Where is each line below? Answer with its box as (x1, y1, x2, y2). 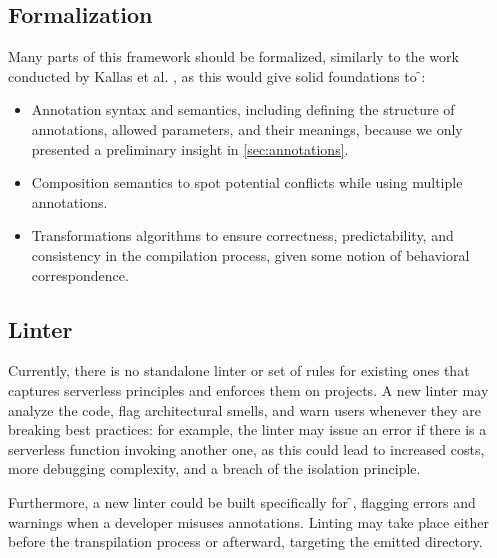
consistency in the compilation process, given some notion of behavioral (31, 244, 470, 265)
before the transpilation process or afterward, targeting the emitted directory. (8, 531, 483, 552)
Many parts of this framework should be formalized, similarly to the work (8, 46, 459, 67)
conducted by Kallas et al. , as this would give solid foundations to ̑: (8, 65, 426, 86)
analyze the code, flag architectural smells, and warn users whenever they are (8, 399, 482, 420)
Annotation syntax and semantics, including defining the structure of (31, 99, 455, 120)
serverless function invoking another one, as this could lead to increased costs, (8, 438, 485, 459)
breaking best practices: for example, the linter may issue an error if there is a (8, 419, 487, 440)
